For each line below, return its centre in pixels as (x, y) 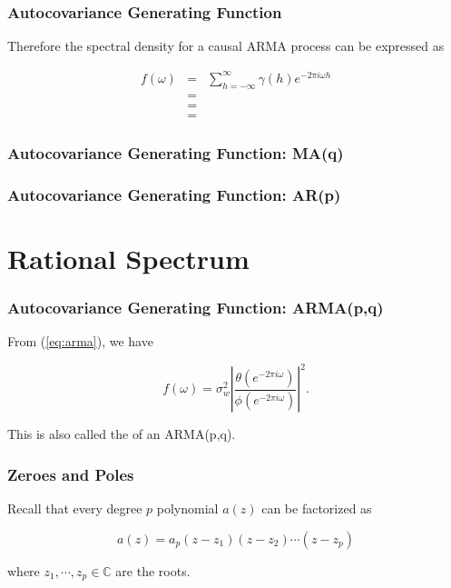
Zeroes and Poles (71, 474)
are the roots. (153, 570)
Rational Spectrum (128, 258)
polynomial (187, 508)
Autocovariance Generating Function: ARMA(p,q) (196, 307)
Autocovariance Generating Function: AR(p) (174, 194)
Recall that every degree (75, 508)
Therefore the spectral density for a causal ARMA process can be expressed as (226, 46)
